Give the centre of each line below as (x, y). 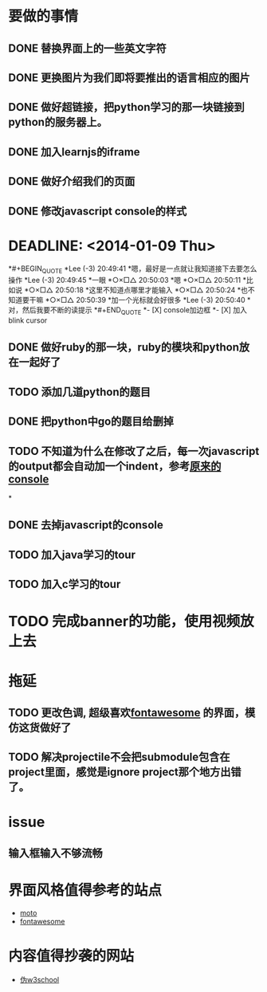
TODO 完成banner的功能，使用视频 (124, 621)
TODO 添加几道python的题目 (80, 392)
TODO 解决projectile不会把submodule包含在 (119, 757)
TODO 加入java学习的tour (72, 555)
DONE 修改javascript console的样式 (98, 211)
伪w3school (39, 979)
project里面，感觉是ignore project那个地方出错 (125, 772)
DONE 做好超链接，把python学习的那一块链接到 (126, 107)
